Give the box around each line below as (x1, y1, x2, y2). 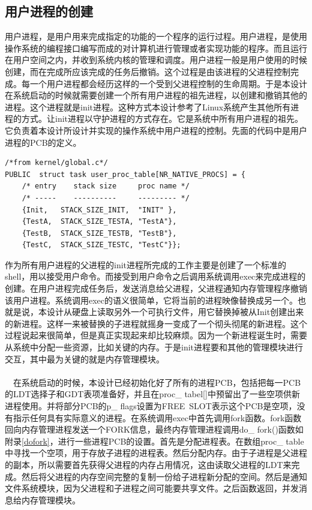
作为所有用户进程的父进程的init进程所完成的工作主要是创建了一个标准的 (5, 258, 287, 271)
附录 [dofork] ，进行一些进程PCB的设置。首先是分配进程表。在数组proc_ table (5, 434, 304, 447)
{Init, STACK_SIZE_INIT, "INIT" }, (22, 205, 177, 214)
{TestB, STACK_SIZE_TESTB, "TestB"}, (22, 229, 177, 238)
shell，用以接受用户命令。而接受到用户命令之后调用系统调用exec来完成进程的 (5, 270, 306, 283)
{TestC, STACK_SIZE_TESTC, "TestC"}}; (22, 241, 181, 250)
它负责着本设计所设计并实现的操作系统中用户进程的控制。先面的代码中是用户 (5, 124, 307, 136)
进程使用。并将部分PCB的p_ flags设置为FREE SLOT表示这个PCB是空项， (5, 400, 297, 412)
